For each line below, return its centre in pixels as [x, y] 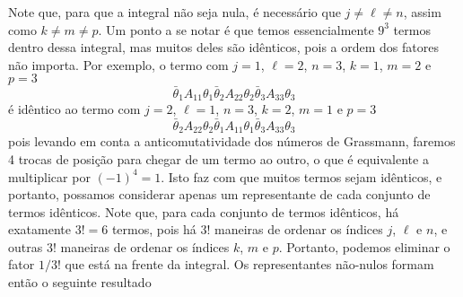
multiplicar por [49, 176]
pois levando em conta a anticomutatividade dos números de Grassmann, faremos [232, 141]
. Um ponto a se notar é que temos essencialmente [236, 29]
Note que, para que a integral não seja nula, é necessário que [175, 12]
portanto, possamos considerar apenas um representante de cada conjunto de [219, 194]
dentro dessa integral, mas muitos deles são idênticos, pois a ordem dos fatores [223, 47]
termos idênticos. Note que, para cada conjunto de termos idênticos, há [204, 211]
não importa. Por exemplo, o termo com [118, 64]
